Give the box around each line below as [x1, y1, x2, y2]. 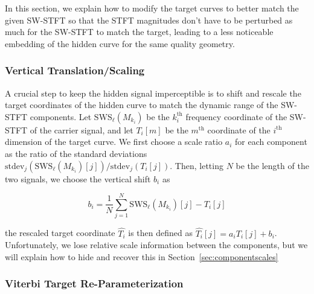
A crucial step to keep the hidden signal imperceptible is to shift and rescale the [5, 86, 301, 99]
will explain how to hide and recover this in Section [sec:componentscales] [5, 250, 278, 263]
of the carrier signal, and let [30, 123, 133, 136]
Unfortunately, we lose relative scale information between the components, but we [5, 238, 308, 251]
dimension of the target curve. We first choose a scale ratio [5, 135, 223, 148]
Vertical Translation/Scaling [5, 63, 145, 78]
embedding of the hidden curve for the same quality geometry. [5, 37, 235, 50]
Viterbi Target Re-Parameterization [5, 276, 184, 291]
